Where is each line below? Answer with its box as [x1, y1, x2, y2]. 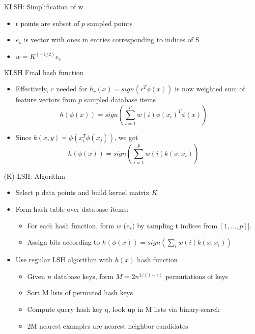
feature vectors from [15, 94, 76, 105]
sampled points [87, 18, 133, 28]
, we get [114, 132, 138, 142]
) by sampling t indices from [132, 220, 218, 230]
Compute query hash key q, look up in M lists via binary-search [27, 304, 220, 314]
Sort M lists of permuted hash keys [27, 287, 133, 298]
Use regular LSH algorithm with [15, 254, 113, 265]
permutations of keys [165, 271, 228, 281]
